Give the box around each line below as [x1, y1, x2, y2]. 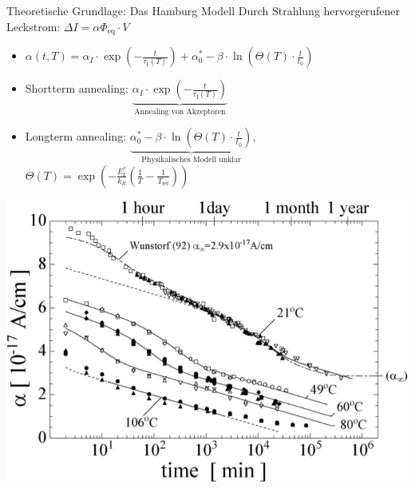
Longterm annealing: [25, 128, 127, 145]
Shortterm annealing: [25, 80, 129, 97]
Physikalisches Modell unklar [141, 156, 241, 165]
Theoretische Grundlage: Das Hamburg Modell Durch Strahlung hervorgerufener [6, 2, 401, 18]
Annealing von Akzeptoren [134, 107, 226, 116]
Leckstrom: [6, 18, 61, 34]
